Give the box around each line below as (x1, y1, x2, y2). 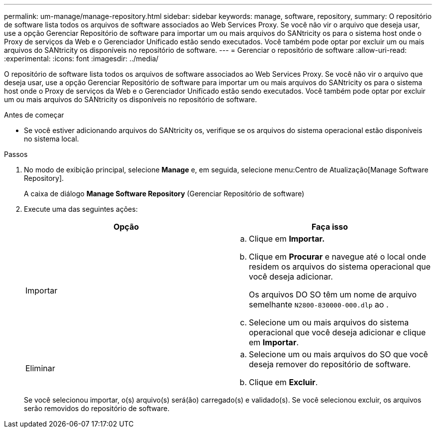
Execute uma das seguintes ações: (24, 205, 138, 213)
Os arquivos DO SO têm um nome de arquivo (249, 289, 417, 299)
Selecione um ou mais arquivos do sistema (249, 317, 409, 327)
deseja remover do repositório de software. (249, 359, 411, 369)
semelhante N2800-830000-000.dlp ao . (249, 299, 389, 309)
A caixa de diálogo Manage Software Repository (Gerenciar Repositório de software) (24, 189, 305, 198)
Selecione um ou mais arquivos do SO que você (249, 349, 428, 359)
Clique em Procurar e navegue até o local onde (249, 252, 427, 262)
